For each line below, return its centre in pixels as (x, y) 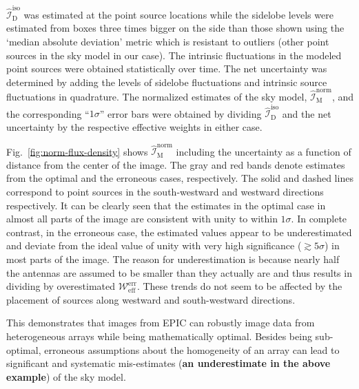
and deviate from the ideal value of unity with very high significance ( (154, 245)
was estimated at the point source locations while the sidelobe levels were (178, 14)
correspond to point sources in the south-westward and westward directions (165, 191)
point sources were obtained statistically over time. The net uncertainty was (167, 69)
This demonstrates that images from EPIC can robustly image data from (161, 323)
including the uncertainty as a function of (264, 151)
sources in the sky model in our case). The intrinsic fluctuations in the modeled (174, 55)
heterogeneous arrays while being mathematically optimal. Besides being (159, 336)
